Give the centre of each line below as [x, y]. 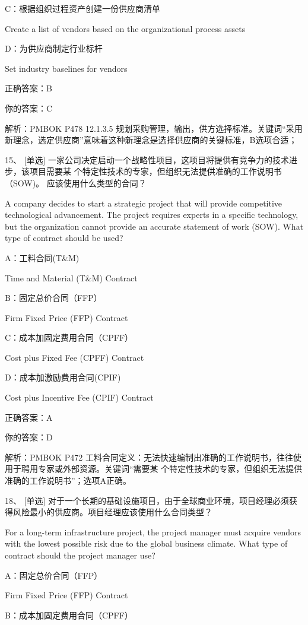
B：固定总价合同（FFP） [53, 298]
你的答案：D [29, 437]
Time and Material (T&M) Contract [71, 277]
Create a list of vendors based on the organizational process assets [125, 28]
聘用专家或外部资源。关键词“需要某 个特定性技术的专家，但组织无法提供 [162, 469]
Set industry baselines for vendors [66, 68]
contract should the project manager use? [80, 555]
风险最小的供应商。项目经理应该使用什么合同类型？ [112, 512]
